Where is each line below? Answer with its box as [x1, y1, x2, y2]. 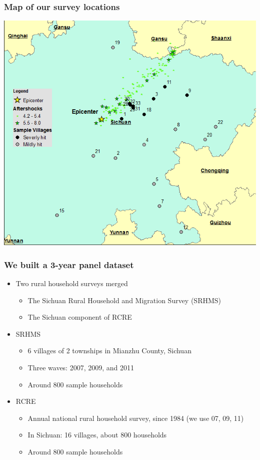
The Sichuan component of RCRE [27, 312, 132, 322]
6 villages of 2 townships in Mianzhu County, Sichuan [27, 345, 191, 356]
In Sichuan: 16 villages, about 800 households [27, 429, 167, 440]
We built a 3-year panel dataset [4, 258, 134, 271]
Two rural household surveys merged [15, 278, 128, 289]
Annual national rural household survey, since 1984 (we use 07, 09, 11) [27, 412, 244, 423]
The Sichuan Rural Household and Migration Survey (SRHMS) [27, 295, 221, 305]
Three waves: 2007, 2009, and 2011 [27, 362, 134, 373]
